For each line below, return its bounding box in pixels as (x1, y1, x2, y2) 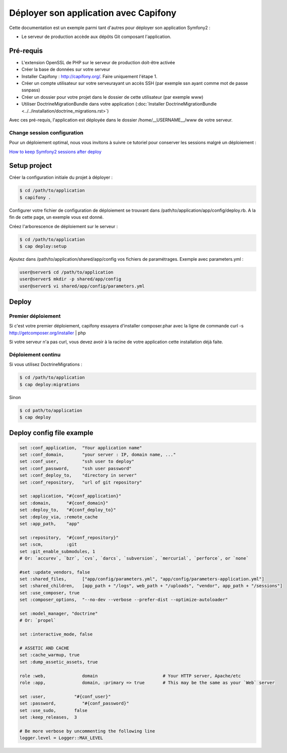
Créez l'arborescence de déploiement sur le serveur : (9, 223, 118, 229)
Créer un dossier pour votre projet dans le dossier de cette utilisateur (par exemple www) (21, 94, 204, 100)
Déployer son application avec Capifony (9, 7, 177, 18)
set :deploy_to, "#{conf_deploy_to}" (19, 507, 116, 513)
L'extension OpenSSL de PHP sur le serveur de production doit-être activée (21, 59, 175, 65)
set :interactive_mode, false (19, 632, 93, 637)
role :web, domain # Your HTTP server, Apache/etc (19, 673, 242, 678)
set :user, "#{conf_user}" (19, 694, 111, 699)
